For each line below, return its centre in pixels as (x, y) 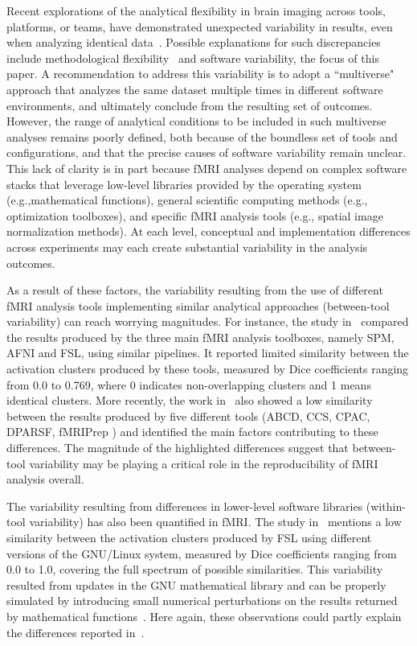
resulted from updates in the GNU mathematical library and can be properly (196, 584)
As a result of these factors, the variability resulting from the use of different (195, 290)
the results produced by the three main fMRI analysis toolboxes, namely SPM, (200, 337)
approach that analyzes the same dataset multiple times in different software (195, 89)
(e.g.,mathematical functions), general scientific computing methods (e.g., (187, 200)
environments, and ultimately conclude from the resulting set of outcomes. (190, 105)
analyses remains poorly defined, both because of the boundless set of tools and (202, 136)
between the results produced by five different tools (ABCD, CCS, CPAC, (188, 416)
